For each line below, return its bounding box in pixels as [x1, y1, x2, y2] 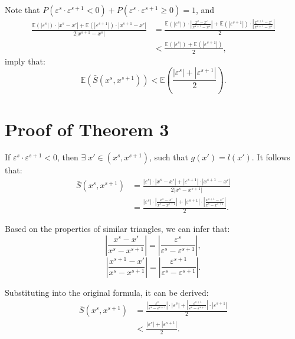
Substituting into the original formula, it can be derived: [5, 286, 209, 298]
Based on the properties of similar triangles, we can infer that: [5, 222, 230, 234]
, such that [149, 151, 188, 163]
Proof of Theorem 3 [5, 117, 169, 141]
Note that [5, 4, 40, 15]
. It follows [251, 151, 290, 163]
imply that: [5, 54, 45, 67]
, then [57, 151, 78, 163]
